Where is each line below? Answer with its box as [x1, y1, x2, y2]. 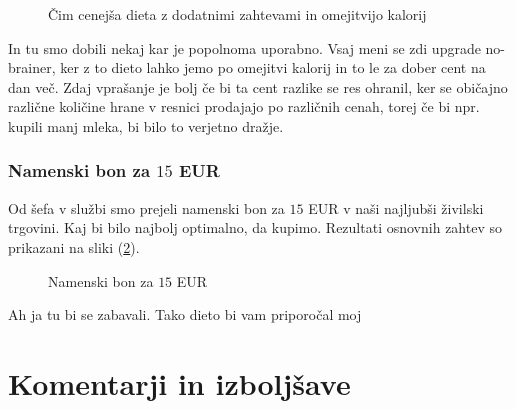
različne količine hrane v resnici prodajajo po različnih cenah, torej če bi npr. [8, 96, 480, 117]
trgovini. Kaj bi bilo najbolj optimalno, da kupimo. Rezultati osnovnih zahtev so [8, 217, 502, 238]
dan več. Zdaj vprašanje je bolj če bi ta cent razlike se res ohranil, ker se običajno [8, 76, 508, 97]
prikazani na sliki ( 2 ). [8, 236, 140, 257]
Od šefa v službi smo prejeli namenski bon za [8, 197, 285, 218]
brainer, [8, 57, 56, 78]
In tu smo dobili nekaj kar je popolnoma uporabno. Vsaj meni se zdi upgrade [8, 37, 481, 58]
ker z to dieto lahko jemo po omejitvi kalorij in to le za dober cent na [60, 57, 486, 78]
